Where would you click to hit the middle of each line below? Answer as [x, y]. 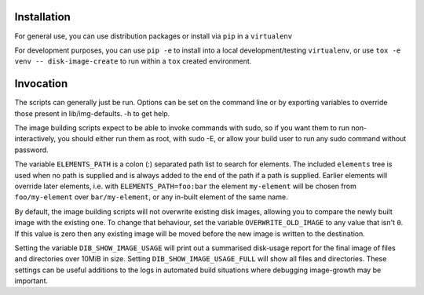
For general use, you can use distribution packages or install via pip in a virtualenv [154, 36]
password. [31, 150]
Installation [42, 17]
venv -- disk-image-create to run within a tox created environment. [133, 61]
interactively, [35, 139]
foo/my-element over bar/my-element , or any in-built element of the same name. [151, 197]
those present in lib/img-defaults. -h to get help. [92, 113]
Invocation [41, 84]
